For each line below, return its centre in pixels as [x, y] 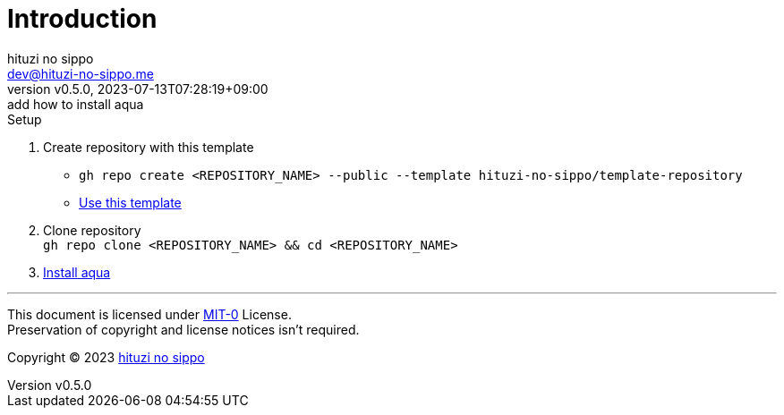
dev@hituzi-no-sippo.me [81, 73]
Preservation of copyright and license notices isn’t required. [183, 329]
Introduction [82, 19]
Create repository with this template [149, 147]
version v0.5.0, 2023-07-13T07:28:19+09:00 [138, 89]
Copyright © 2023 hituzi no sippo [106, 357]
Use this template [130, 202]
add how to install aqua [76, 104]
